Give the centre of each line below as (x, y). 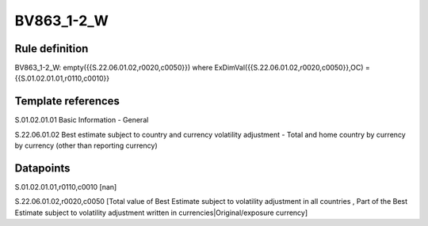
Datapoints (42, 168)
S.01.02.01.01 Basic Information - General (82, 120)
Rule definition (52, 49)
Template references (67, 102)
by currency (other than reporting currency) (86, 145)
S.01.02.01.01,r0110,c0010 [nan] (66, 187)
